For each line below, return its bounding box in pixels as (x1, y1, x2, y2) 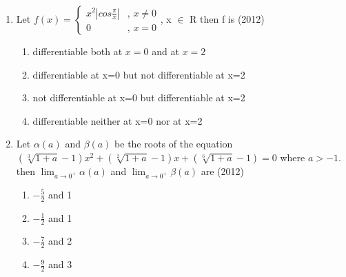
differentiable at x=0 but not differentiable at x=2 (32, 67, 245, 81)
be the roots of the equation (114, 136, 233, 151)
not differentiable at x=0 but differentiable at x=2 (32, 90, 245, 105)
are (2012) (201, 163, 244, 178)
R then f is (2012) (190, 12, 265, 25)
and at (152, 44, 179, 58)
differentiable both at (32, 44, 123, 58)
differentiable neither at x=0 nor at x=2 (32, 113, 203, 127)
